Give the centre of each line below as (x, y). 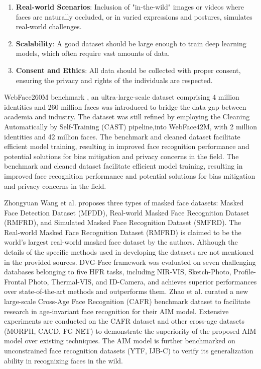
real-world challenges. (49, 26)
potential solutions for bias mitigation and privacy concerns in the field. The (121, 156)
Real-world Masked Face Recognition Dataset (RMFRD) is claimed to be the (123, 232)
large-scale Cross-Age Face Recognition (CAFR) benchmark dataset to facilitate (127, 301)
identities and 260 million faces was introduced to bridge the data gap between (125, 106)
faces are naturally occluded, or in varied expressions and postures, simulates (134, 16)
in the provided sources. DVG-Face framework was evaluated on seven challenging (130, 262)
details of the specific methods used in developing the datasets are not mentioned (129, 252)
